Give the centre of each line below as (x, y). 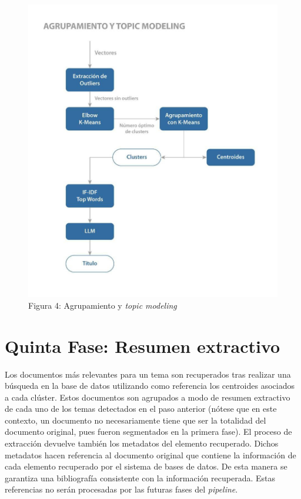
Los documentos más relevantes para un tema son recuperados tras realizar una (148, 374)
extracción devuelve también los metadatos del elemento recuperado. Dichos (142, 443)
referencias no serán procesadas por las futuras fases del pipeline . (121, 489)
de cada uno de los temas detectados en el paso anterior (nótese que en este (141, 409)
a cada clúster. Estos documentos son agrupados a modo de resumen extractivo (148, 397)
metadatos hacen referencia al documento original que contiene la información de (150, 455)
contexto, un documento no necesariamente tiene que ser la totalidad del (136, 420)
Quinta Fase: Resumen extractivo (143, 346)
